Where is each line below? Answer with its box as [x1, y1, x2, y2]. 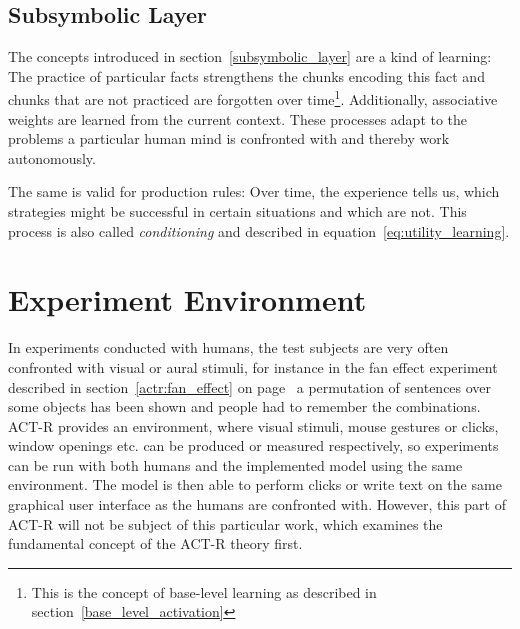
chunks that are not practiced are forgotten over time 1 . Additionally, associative [8, 86, 498, 110]
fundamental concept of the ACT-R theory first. [8, 533, 303, 554]
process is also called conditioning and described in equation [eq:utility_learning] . [8, 220, 510, 241]
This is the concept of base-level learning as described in [31, 581, 377, 602]
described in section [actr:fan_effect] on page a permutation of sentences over [8, 376, 492, 397]
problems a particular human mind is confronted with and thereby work [8, 128, 450, 149]
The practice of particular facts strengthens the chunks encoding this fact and [8, 65, 485, 86]
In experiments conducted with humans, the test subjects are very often [8, 337, 449, 358]
